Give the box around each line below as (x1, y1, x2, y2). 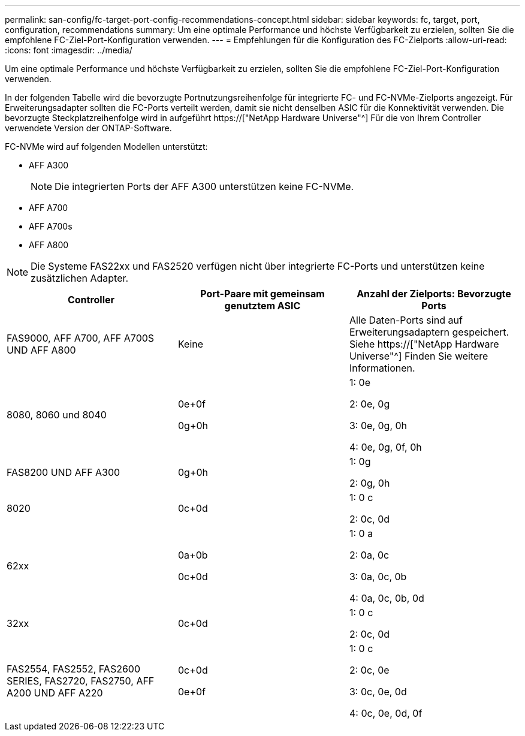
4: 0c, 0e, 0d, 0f (349, 707, 423, 719)
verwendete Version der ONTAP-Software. (5, 123, 172, 133)
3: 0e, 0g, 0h (349, 420, 408, 432)
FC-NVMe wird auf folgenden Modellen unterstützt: (5, 141, 208, 152)
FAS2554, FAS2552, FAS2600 (7, 663, 141, 675)
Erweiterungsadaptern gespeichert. (349, 326, 509, 338)
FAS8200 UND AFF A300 (7, 466, 120, 478)
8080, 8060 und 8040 (7, 409, 107, 421)
